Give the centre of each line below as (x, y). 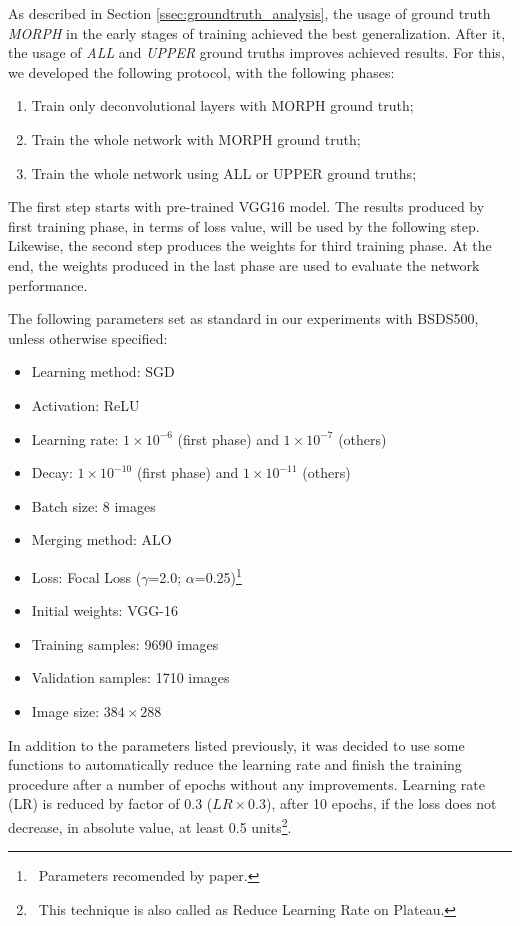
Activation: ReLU (85, 404)
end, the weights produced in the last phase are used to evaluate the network (244, 264)
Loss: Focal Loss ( (86, 576)
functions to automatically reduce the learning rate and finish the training (235, 764)
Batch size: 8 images (93, 505)
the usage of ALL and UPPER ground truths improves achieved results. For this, (256, 52)
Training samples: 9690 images (125, 643)
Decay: (52, 472)
